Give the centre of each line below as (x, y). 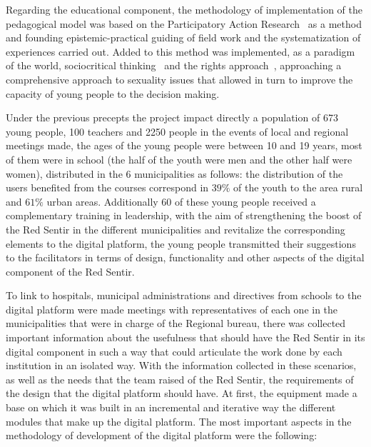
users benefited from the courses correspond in (107, 187)
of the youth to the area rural (298, 187)
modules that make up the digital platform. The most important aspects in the (179, 421)
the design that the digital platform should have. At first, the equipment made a (182, 393)
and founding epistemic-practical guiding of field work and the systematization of (183, 37)
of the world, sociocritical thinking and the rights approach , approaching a (174, 65)
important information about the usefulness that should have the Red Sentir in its (185, 337)
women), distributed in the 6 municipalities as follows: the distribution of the (174, 173)
